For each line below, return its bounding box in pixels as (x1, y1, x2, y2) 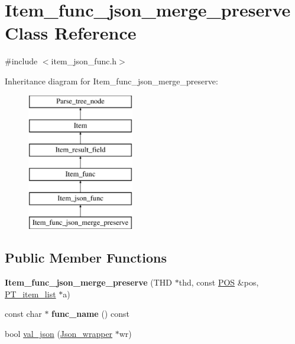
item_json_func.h (51, 55, 117, 67)
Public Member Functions (5, 248, 167, 267)
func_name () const (51, 307, 129, 320)
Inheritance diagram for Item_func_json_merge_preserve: (5, 74, 218, 87)
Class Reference (5, 21, 137, 45)
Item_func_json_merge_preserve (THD (5, 276, 173, 289)
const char (5, 307, 42, 320)
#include (5, 55, 38, 67)
